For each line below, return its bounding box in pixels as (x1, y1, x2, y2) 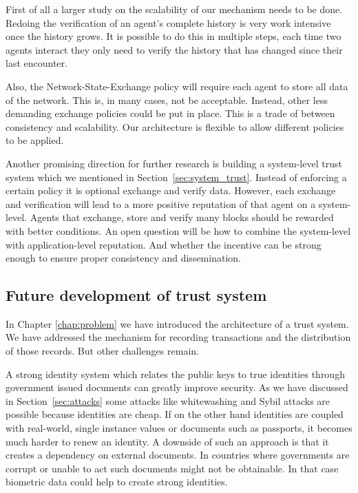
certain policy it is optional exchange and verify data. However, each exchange (6, 183, 336, 198)
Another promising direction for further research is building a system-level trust (6, 156, 342, 170)
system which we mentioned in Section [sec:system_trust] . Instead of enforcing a (6, 169, 347, 184)
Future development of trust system (6, 284, 267, 306)
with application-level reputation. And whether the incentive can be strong (6, 237, 322, 251)
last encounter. (6, 56, 67, 70)
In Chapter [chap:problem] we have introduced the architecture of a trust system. (6, 316, 349, 331)
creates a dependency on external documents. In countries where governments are (6, 448, 350, 462)
